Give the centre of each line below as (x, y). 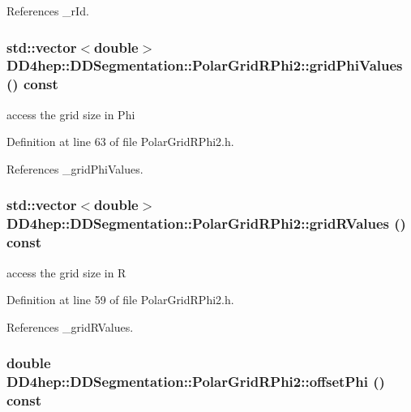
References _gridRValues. (70, 326)
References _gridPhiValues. (75, 168)
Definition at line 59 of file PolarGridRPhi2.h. (120, 300)
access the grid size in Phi (71, 114)
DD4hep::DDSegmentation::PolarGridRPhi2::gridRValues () (206, 223)
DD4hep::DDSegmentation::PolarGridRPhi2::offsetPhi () (196, 382)
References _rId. (48, 11)
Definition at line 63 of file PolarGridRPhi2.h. (120, 142)
